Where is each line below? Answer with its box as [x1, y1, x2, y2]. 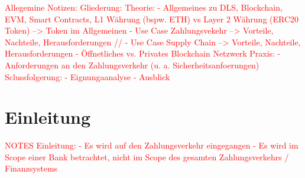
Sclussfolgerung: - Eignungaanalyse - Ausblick [5, 70, 170, 83]
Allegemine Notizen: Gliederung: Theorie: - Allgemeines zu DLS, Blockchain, [5, 1, 283, 13]
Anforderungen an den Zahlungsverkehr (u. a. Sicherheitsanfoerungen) [5, 58, 259, 71]
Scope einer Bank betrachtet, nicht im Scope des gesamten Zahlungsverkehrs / [5, 150, 289, 163]
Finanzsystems [5, 162, 58, 174]
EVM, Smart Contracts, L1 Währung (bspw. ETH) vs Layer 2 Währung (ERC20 [5, 12, 299, 25]
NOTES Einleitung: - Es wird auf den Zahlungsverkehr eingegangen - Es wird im [5, 139, 298, 151]
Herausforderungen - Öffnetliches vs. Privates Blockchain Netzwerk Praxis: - [5, 47, 281, 60]
